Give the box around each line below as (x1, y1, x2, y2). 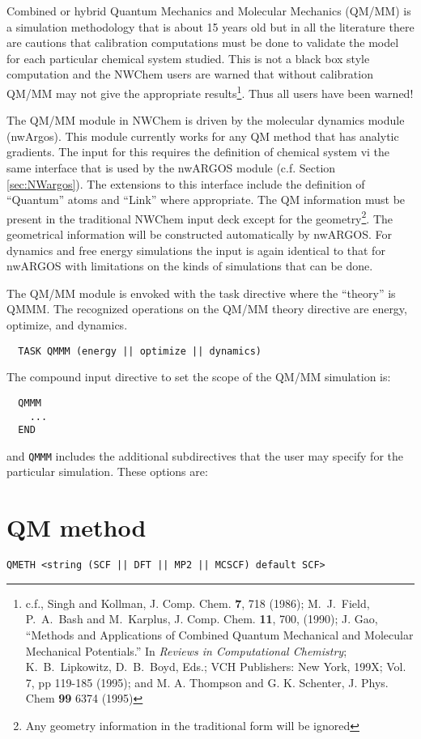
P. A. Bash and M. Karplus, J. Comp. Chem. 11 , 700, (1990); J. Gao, (25, 610, 378, 627)
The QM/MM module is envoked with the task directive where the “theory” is (6, 284, 396, 301)
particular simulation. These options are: (6, 463, 208, 480)
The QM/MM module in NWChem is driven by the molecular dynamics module (6, 112, 405, 129)
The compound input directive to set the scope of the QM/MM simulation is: (6, 368, 391, 385)
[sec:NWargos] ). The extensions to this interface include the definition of (6, 175, 365, 192)
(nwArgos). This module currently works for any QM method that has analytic (6, 127, 399, 144)
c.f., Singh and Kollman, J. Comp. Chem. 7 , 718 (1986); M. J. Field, (25, 594, 370, 611)
